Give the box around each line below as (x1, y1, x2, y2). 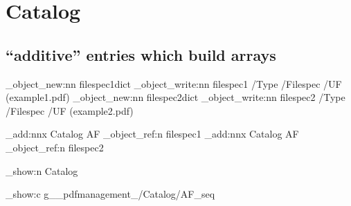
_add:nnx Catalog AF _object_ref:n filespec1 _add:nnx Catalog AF (6, 127, 299, 141)
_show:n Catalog (6, 163, 78, 178)
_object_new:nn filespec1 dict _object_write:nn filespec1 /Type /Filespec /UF (6, 76, 342, 91)
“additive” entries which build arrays (6, 44, 276, 65)
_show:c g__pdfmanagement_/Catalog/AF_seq (6, 187, 215, 201)
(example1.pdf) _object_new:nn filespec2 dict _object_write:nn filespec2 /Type (6, 90, 345, 104)
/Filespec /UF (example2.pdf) (6, 103, 134, 118)
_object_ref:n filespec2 (6, 140, 104, 154)
